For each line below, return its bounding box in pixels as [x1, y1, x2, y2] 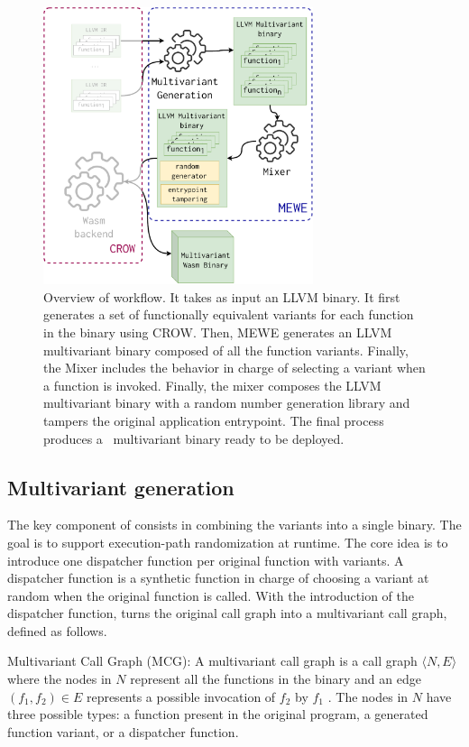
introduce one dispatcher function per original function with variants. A [7, 550, 404, 569]
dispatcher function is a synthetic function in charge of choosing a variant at [7, 568, 429, 587]
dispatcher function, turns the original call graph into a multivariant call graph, [7, 604, 447, 622]
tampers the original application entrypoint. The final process [43, 410, 384, 429]
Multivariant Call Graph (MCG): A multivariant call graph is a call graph [7, 651, 418, 670]
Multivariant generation [7, 473, 234, 501]
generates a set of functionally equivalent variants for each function [43, 305, 414, 324]
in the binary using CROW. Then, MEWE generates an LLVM [43, 322, 392, 341]
